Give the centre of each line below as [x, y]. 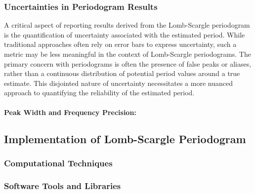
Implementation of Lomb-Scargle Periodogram [125, 138]
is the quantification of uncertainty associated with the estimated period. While [125, 34]
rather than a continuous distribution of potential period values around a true [122, 73]
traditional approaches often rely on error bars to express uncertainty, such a [120, 44]
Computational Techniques [58, 163]
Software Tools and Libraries [63, 185]
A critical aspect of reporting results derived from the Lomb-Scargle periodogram [127, 25]
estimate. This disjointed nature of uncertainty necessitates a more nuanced [118, 83]
